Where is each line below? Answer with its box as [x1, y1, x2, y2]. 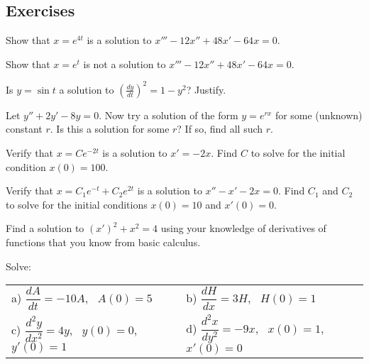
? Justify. [186, 82, 226, 96]
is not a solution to [83, 56, 166, 71]
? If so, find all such [177, 121, 263, 136]
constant [6, 121, 43, 136]
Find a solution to [6, 221, 84, 236]
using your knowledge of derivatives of [160, 221, 326, 236]
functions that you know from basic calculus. [6, 235, 201, 250]
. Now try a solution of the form [99, 107, 238, 122]
